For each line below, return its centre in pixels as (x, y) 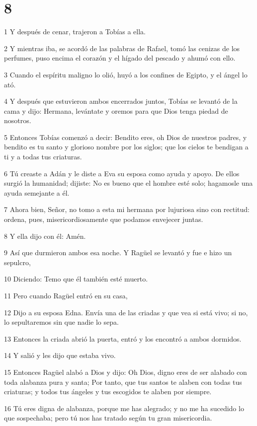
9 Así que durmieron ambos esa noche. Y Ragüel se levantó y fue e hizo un (118, 252)
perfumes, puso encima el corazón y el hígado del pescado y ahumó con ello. (120, 58)
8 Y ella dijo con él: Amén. (45, 236)
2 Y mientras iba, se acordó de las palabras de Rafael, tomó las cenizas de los (122, 48)
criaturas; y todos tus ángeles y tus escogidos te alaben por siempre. (108, 391)
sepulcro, (17, 262)
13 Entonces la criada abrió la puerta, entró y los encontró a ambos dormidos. (123, 338)
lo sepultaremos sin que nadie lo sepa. (61, 322)
